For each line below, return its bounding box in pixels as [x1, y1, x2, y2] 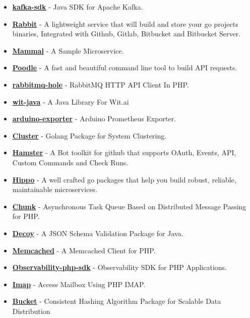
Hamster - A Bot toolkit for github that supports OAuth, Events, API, [12, 147, 236, 158]
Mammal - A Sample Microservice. [12, 45, 124, 56]
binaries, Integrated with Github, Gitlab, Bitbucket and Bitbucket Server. [12, 28, 241, 39]
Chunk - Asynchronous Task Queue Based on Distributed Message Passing [12, 201, 246, 211]
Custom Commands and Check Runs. [12, 157, 129, 167]
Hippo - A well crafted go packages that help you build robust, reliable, [12, 174, 236, 185]
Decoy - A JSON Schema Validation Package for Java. [12, 228, 183, 238]
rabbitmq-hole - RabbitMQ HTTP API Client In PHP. [12, 79, 189, 89]
